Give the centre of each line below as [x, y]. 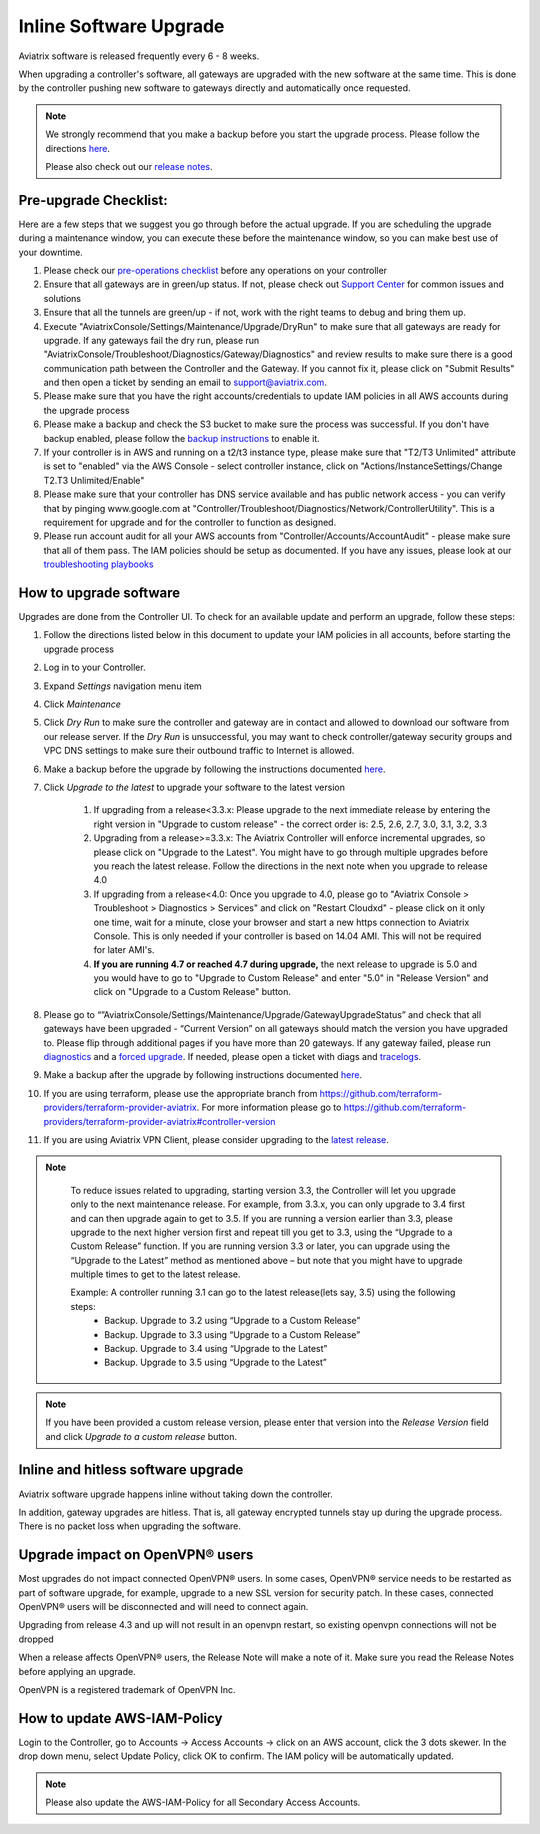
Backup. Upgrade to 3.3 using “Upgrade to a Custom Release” [232, 1334]
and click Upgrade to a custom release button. [141, 1436]
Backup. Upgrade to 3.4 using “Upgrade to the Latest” [216, 1349]
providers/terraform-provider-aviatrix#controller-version [159, 1121]
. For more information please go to [269, 1107]
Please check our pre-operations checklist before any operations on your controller [215, 270]
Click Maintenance [82, 704]
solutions [62, 298]
